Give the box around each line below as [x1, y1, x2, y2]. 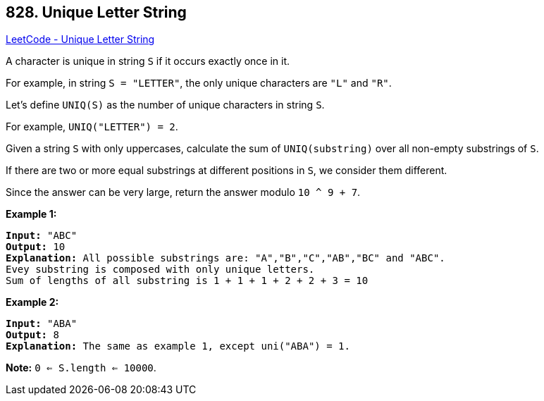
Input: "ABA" [6, 318, 78, 330]
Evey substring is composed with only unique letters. [6, 264, 315, 276]
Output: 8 [6, 329, 59, 341]
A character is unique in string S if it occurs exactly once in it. [6, 55, 290, 68]
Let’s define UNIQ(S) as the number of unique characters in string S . [6, 99, 325, 111]
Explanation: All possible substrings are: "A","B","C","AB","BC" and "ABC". [6, 252, 445, 264]
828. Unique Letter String [6, 4, 187, 21]
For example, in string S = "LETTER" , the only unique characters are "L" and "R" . [6, 77, 392, 90]
